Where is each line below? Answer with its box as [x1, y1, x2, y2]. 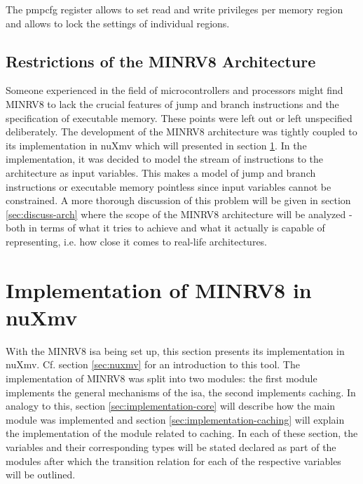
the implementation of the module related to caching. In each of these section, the [6, 426, 358, 441]
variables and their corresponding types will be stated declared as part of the [6, 439, 336, 454]
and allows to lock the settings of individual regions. [6, 15, 230, 30]
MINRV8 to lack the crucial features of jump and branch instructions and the [6, 96, 339, 111]
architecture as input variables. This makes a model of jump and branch [6, 165, 316, 180]
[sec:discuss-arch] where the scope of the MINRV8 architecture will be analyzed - [6, 206, 352, 221]
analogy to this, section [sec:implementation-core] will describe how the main [6, 398, 336, 413]
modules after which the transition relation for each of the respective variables [6, 453, 341, 468]
